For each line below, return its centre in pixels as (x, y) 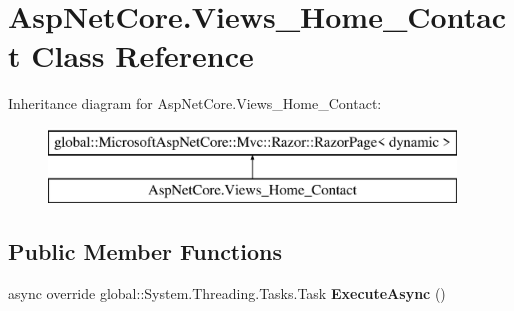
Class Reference (142, 55)
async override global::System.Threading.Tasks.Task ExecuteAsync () (227, 293)
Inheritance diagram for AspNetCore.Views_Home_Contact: (195, 103)
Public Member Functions (145, 251)
